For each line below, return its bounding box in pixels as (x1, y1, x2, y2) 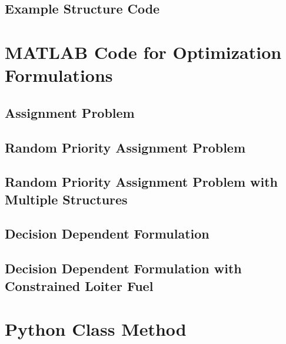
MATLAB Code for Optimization (5, 39, 282, 64)
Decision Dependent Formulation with (5, 259, 242, 277)
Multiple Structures (5, 190, 128, 208)
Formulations (5, 63, 113, 87)
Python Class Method (5, 317, 187, 341)
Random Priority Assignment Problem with (5, 173, 278, 191)
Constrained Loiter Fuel (5, 276, 154, 295)
